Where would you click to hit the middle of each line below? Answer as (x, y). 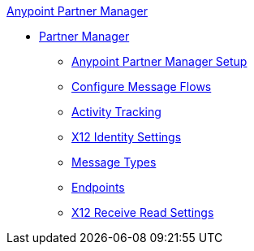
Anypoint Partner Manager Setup (159, 61)
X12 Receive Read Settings (143, 212)
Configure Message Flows (142, 87)
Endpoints (98, 187)
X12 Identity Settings (127, 137)
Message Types (114, 162)
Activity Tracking (116, 112)
